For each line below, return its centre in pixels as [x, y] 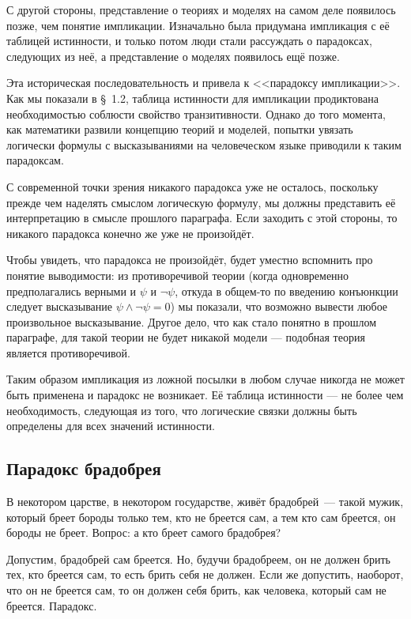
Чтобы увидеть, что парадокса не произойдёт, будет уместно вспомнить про [190, 260]
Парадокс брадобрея [84, 468]
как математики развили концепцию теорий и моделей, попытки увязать [180, 129]
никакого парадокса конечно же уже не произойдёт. [130, 233]
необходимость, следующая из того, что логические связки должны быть [182, 410]
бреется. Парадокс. [52, 605]
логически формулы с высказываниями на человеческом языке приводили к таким [204, 144]
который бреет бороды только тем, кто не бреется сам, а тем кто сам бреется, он [201, 517]
